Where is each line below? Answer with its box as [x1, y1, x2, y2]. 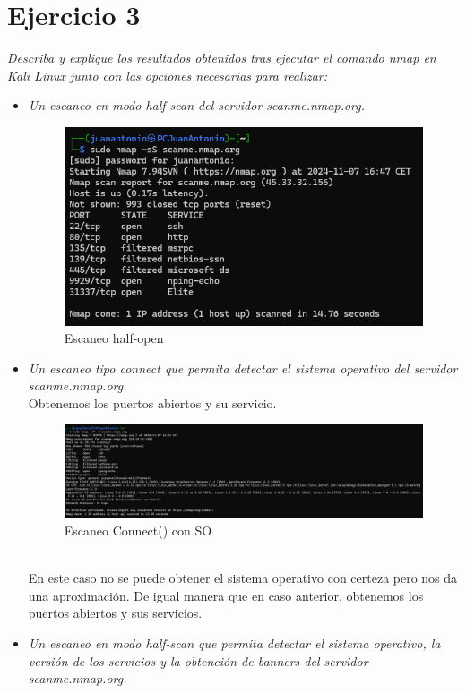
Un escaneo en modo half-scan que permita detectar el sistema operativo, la [28, 634, 441, 652]
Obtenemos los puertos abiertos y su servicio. [28, 393, 277, 412]
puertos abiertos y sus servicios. [28, 603, 203, 622]
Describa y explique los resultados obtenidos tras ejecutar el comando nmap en [7, 48, 436, 67]
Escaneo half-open [64, 329, 164, 347]
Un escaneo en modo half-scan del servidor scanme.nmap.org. [28, 96, 366, 115]
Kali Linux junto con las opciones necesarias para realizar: [7, 65, 328, 84]
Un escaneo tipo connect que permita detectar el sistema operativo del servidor [28, 358, 458, 377]
